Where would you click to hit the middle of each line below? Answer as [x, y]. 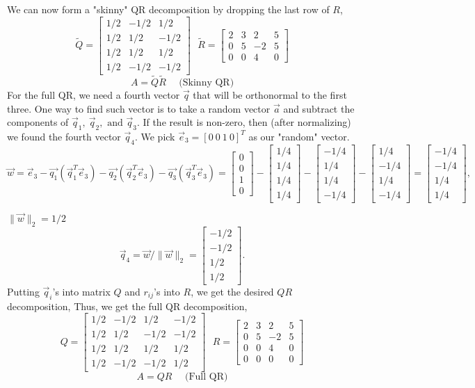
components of [38, 122]
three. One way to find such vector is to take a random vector [139, 108]
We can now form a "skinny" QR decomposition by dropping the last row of [168, 9]
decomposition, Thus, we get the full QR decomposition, [127, 306]
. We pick [155, 136]
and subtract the [319, 108]
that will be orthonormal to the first [270, 94]
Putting [23, 291]
